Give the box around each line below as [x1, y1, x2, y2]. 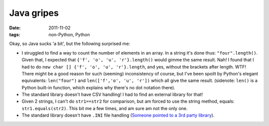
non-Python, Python [48, 31, 90, 37]
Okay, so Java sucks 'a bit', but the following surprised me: [9, 41, 131, 47]
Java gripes [9, 7, 59, 18]
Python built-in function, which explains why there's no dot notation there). [21, 84, 175, 90]
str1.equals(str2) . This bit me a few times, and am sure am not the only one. [21, 105, 188, 111]
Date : [9, 25, 21, 31]
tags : [9, 31, 20, 37]
